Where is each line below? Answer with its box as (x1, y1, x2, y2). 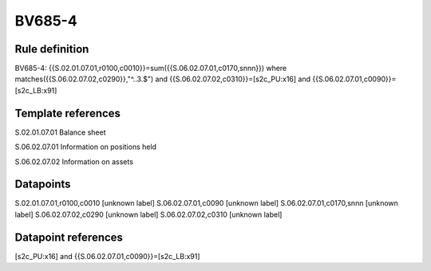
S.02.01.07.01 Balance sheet (14, 128, 106, 137)
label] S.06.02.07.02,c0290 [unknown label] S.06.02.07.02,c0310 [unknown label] (14, 210, 283, 219)
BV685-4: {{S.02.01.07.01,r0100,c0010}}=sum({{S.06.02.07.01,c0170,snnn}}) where (14, 64, 287, 73)
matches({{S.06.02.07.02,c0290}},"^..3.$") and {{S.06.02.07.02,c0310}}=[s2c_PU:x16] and (14, 74, 311, 84)
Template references (14, 106, 121, 120)
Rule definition (14, 42, 89, 56)
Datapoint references (14, 230, 124, 244)
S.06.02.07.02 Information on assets (14, 156, 133, 167)
